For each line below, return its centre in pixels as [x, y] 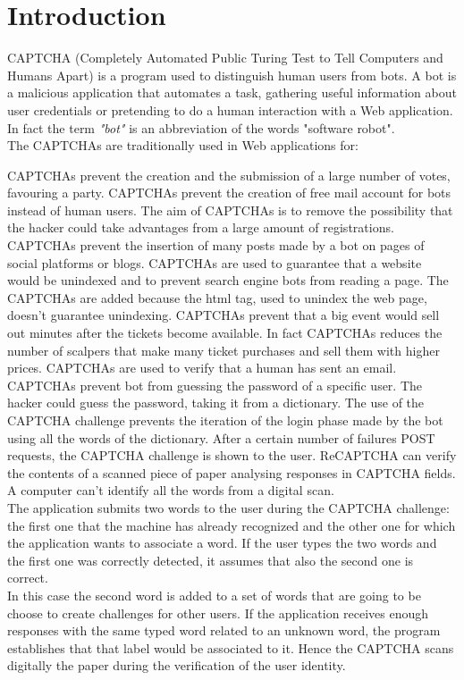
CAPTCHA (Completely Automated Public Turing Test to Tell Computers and [225, 58]
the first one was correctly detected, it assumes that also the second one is [211, 560]
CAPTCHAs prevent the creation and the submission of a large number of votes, [229, 175]
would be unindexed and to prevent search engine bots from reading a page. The [228, 280]
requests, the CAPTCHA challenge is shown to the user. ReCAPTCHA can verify [232, 455]
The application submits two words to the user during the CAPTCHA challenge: [228, 507]
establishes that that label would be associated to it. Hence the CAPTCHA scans [231, 647]
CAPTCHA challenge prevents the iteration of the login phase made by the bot [225, 420]
